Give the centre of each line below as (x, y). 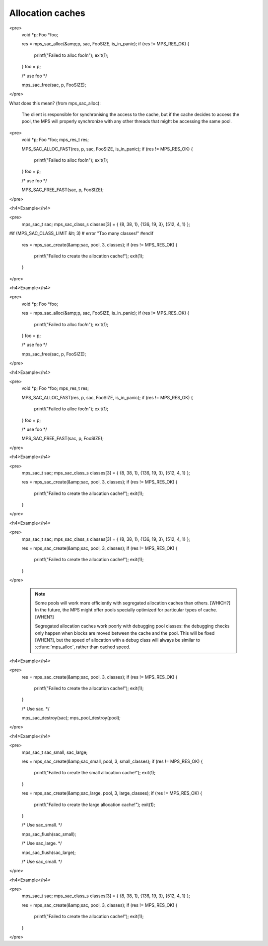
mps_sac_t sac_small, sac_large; (55, 752)
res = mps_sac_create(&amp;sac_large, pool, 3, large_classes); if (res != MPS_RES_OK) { (112, 793)
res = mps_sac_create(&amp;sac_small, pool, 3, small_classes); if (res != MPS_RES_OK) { (112, 761)
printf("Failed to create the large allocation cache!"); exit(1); (95, 805)
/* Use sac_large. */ (42, 843)
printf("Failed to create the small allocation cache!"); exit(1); (95, 773)
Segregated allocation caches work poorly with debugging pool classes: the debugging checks (132, 626)
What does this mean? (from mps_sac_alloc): (55, 103)
